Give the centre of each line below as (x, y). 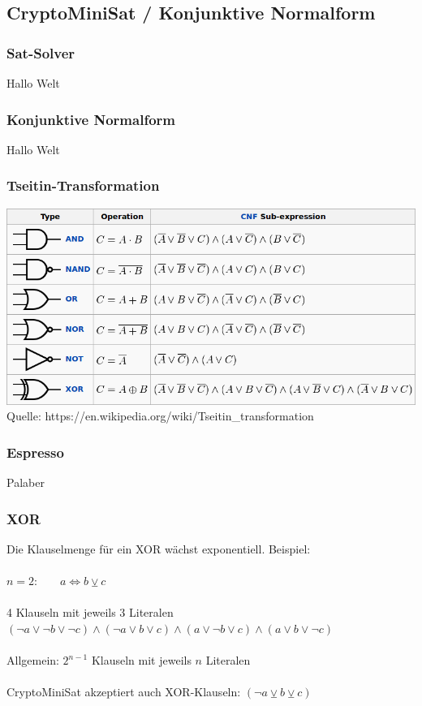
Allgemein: (33, 660)
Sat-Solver (41, 52)
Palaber (26, 482)
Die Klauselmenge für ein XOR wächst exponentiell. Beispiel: (159, 549)
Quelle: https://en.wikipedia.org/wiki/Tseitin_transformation (160, 416)
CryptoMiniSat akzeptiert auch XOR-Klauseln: (124, 692)
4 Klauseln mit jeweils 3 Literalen (90, 612)
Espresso (35, 452)
